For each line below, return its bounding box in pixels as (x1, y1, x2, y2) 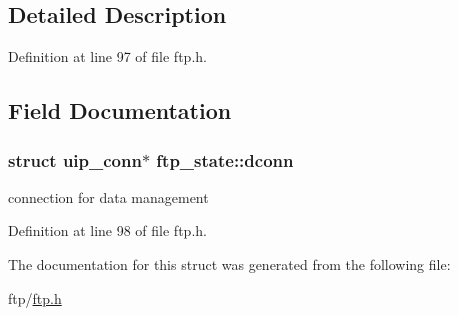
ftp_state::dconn (156, 147, 294, 172)
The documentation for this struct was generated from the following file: (8, 253, 451, 274)
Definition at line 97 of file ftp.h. (8, 46, 207, 67)
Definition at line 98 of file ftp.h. (8, 220, 207, 241)
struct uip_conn (8, 147, 142, 172)
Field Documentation (8, 95, 232, 126)
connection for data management (8, 186, 209, 207)
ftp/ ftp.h (8, 287, 62, 308)
